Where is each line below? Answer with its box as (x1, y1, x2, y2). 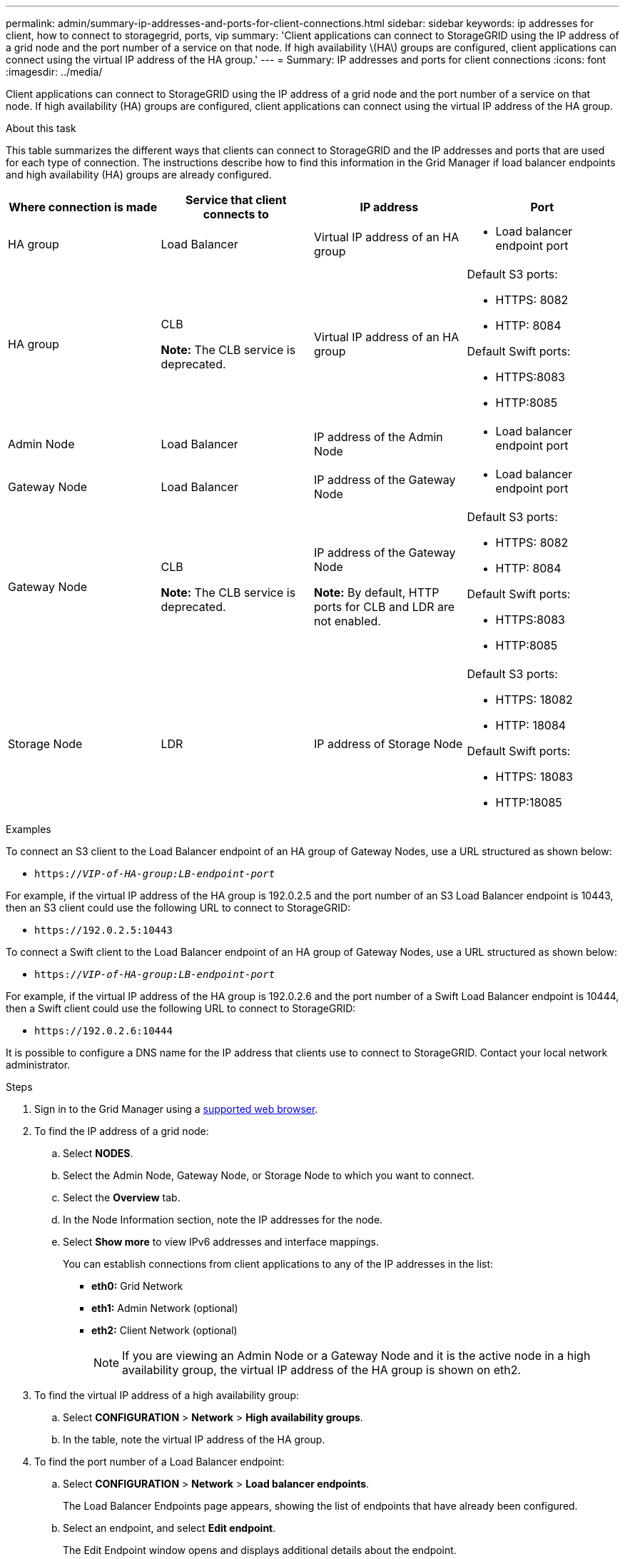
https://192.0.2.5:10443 (34, 924, 173, 936)
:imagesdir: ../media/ (6, 66, 103, 78)
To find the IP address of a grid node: (34, 1125, 209, 1137)
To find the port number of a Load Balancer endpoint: (34, 1455, 285, 1468)
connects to (203, 207, 269, 221)
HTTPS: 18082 (495, 692, 573, 707)
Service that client (185, 193, 287, 207)
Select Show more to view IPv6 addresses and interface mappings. (63, 1236, 379, 1248)
